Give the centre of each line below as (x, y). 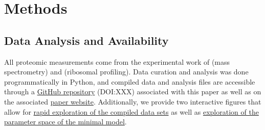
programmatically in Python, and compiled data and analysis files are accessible (130, 81)
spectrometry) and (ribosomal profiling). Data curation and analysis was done (126, 72)
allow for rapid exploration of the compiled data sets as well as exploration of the (131, 111)
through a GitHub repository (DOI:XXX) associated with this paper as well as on (133, 92)
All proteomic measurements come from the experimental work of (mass (117, 61)
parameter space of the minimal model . (65, 122)
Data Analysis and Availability (86, 40)
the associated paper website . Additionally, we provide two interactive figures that (133, 101)
